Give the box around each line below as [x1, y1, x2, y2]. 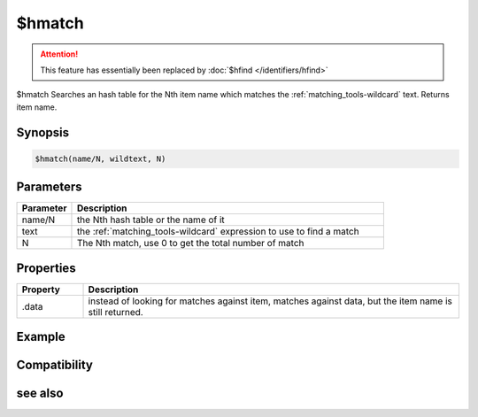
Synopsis [16, 125, 70, 140]
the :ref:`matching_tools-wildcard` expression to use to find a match [76, 226, 359, 238]
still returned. [88, 305, 143, 318]
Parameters [16, 180, 82, 195]
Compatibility [16, 358, 93, 373]
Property [21, 283, 61, 296]
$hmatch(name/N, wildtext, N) [35, 153, 166, 164]
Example [16, 329, 66, 344]
